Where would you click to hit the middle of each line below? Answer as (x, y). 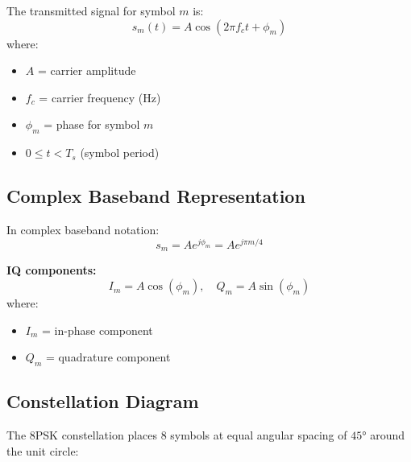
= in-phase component (98, 330)
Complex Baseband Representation (156, 196)
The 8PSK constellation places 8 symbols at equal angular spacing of (177, 435)
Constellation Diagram (103, 401)
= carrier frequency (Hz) (100, 97)
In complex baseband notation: (83, 229)
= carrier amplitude (87, 70)
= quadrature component (108, 357)
